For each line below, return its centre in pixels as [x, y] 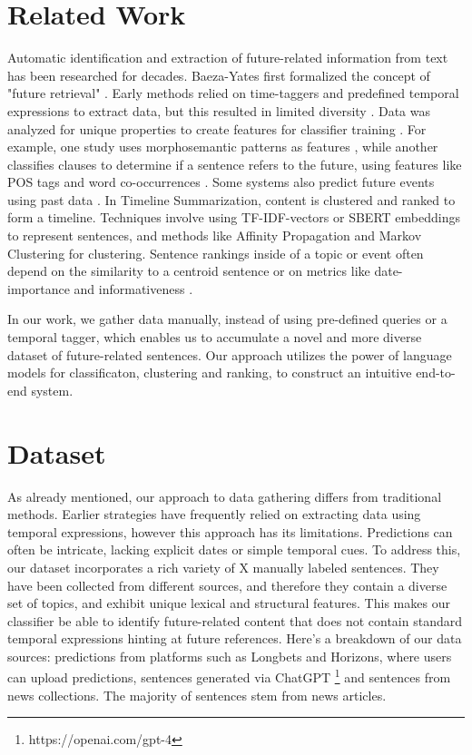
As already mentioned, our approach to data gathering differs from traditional [225, 496]
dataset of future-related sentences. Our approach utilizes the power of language [230, 354]
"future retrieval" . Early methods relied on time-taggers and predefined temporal [233, 93]
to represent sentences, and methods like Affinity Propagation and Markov [215, 235]
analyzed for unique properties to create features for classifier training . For [217, 128]
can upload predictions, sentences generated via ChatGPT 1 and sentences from [229, 676]
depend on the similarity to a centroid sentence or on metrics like [189, 271]
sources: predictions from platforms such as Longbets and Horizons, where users [230, 656]
